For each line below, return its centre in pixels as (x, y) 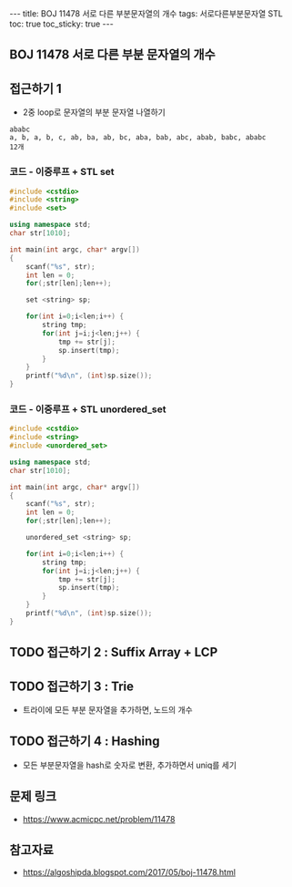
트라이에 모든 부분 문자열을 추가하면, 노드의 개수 (107, 710)
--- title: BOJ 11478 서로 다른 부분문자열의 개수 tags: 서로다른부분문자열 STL (146, 14)
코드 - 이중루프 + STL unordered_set (88, 409)
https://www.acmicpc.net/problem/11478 (99, 819)
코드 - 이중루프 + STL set (62, 172)
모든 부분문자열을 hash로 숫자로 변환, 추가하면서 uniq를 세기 (130, 765)
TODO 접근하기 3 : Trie (72, 686)
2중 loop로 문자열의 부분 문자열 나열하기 (94, 112)
